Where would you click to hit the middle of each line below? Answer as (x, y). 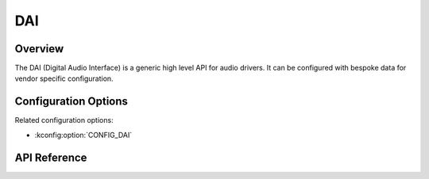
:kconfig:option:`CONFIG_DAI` (83, 135)
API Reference (51, 157)
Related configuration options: (64, 120)
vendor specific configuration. (64, 78)
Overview (39, 49)
